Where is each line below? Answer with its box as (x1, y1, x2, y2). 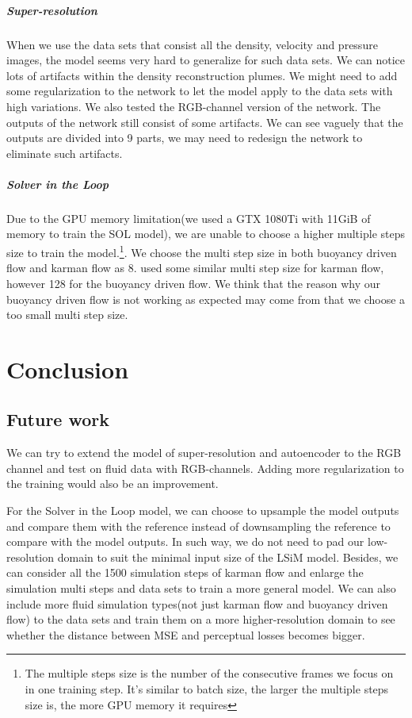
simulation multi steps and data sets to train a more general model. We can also (6, 580, 396, 597)
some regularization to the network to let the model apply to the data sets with (6, 83, 393, 99)
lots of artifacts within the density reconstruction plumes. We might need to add (6, 67, 398, 83)
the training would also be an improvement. (6, 475, 219, 492)
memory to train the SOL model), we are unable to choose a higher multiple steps (6, 225, 405, 242)
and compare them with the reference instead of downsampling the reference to (6, 517, 391, 534)
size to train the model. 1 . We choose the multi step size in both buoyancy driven (6, 242, 397, 260)
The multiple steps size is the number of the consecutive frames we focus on (25, 665, 394, 682)
